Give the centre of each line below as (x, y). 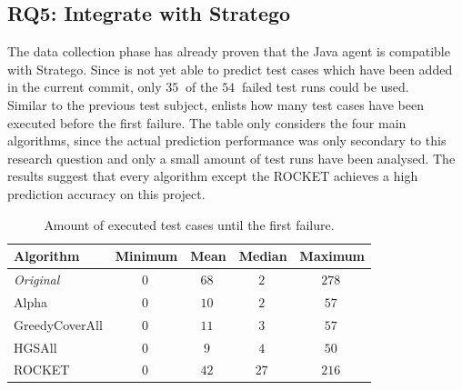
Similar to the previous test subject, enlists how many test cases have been (216, 104)
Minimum (146, 256)
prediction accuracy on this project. (106, 193)
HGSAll (35, 347)
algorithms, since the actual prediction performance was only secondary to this (227, 140)
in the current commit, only (85, 87)
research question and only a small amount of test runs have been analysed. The (231, 158)
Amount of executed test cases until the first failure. (189, 224)
